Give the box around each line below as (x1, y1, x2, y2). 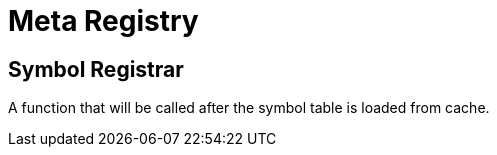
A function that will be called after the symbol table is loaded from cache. (8, 99, 490, 117)
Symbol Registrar (8, 56, 184, 82)
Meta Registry (8, 4, 199, 38)
